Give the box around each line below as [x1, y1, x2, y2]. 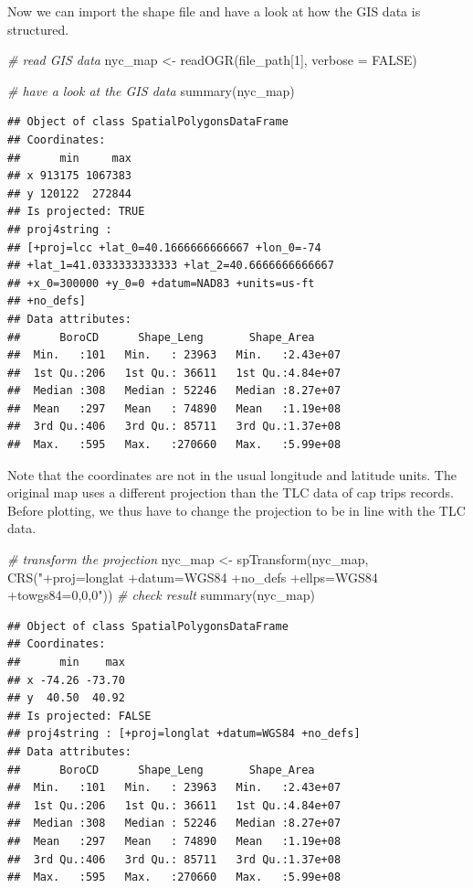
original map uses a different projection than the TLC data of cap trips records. [7, 483, 454, 502]
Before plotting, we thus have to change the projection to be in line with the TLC [7, 500, 466, 519]
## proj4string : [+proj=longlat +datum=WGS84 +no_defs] [7, 727, 361, 741]
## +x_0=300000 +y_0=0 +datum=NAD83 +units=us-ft [7, 276, 315, 290]
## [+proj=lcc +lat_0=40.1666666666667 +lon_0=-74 [7, 241, 321, 254]
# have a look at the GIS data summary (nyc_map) [7, 80, 295, 100]
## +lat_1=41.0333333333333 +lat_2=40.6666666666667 [7, 259, 334, 273]
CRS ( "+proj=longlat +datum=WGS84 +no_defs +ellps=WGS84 [7, 567, 378, 586]
